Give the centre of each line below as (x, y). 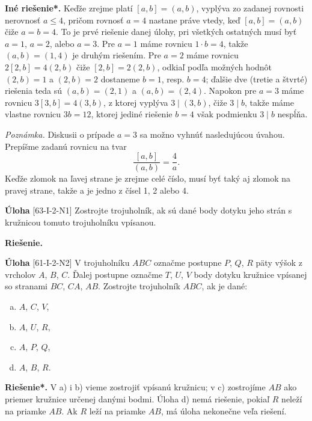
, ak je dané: (225, 286)
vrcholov (20, 274)
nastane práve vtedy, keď (194, 20)
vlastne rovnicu (33, 114)
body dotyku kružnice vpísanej (250, 274)
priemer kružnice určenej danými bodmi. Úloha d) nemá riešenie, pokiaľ (137, 398)
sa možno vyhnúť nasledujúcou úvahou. (212, 134)
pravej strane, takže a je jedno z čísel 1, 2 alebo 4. (97, 190)
